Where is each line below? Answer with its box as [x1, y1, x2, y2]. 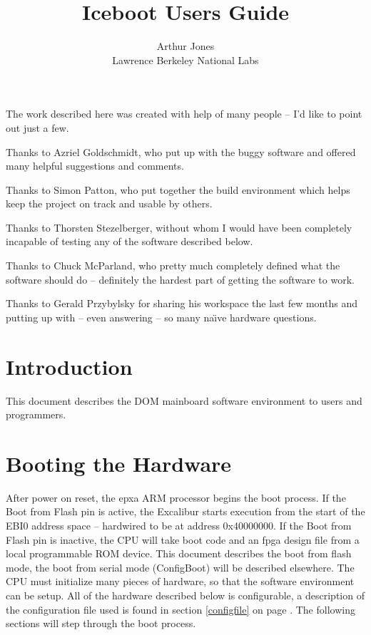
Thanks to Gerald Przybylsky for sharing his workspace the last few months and [6, 296, 357, 311]
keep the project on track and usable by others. [6, 196, 213, 211]
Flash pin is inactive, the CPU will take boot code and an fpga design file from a [6, 532, 360, 547]
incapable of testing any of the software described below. [6, 234, 253, 249]
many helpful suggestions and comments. [6, 158, 184, 173]
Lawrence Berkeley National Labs [112, 52, 259, 67]
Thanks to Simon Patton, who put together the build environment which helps [6, 182, 350, 197]
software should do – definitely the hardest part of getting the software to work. [6, 272, 355, 286]
